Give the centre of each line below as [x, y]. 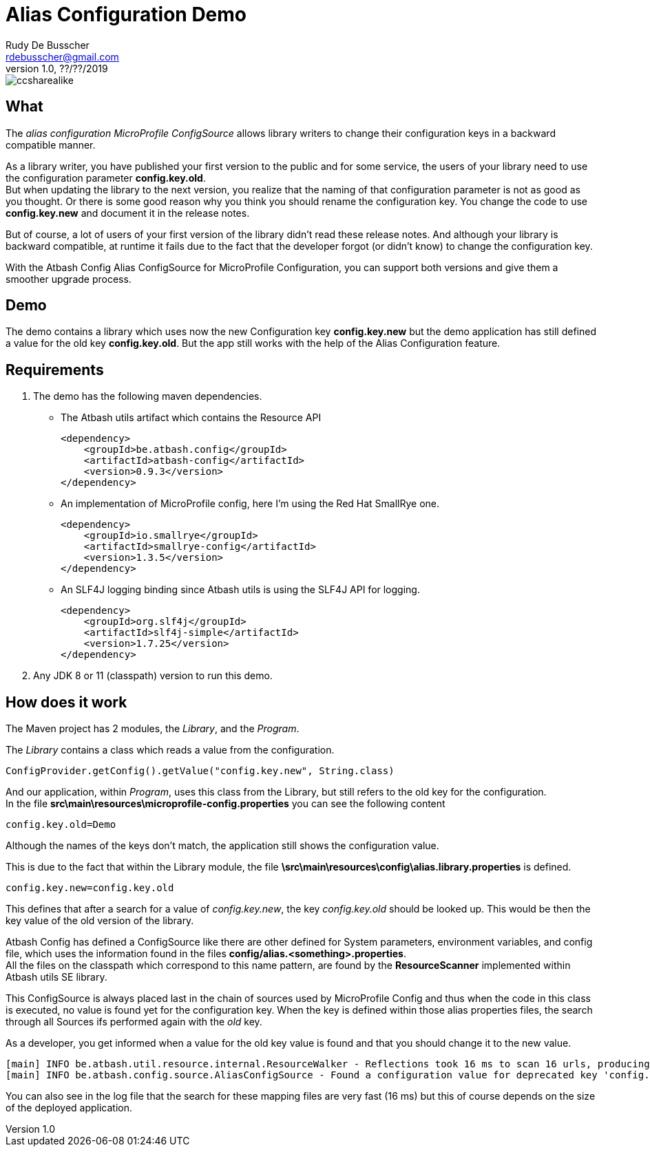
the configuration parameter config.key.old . [106, 178]
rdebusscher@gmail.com [62, 56]
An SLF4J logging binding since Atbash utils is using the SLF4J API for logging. [240, 590]
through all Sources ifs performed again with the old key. [134, 1022]
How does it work [66, 702]
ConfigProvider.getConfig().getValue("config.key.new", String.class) [200, 771]
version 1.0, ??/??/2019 [57, 68]
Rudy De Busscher [48, 45]
